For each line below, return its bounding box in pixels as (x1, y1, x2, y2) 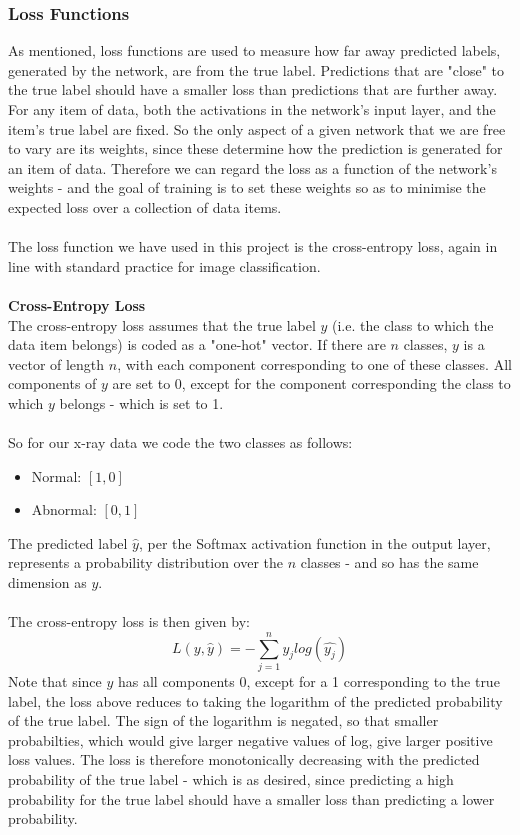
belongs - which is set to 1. (59, 392, 224, 413)
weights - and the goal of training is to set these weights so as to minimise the (8, 177, 486, 198)
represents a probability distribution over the (8, 552, 284, 573)
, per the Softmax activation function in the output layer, (138, 532, 491, 553)
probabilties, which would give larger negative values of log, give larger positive (8, 729, 493, 750)
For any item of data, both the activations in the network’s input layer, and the (8, 99, 496, 119)
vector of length (8, 353, 105, 374)
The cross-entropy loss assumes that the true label (8, 314, 316, 335)
